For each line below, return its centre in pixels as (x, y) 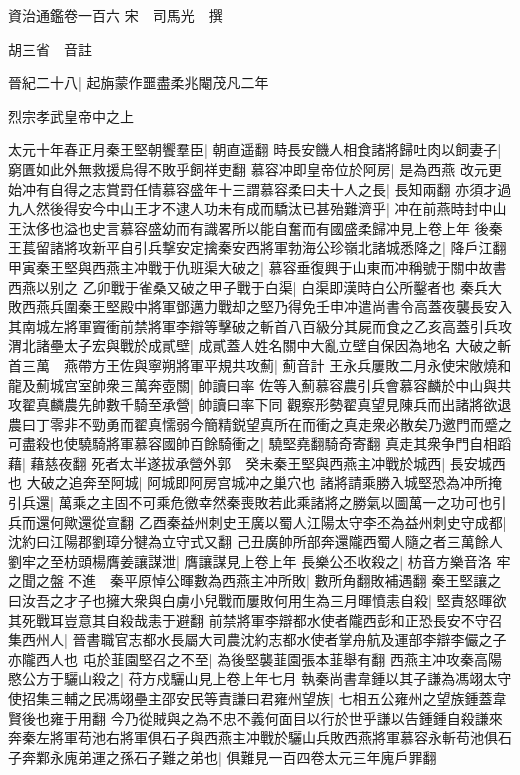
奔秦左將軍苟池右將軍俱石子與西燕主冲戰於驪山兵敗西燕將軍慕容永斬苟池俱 (253, 737)
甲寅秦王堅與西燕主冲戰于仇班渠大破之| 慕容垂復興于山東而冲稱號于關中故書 (257, 266)
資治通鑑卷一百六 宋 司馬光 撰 (115, 15)
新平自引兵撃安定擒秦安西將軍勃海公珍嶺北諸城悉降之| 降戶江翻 (299, 247)
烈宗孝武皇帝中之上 (71, 115)
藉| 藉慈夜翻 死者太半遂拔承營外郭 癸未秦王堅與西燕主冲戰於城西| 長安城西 (257, 462)
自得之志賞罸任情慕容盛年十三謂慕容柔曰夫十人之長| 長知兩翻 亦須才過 (280, 188)
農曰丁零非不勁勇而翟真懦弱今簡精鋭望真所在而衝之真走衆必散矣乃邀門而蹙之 (260, 423)
